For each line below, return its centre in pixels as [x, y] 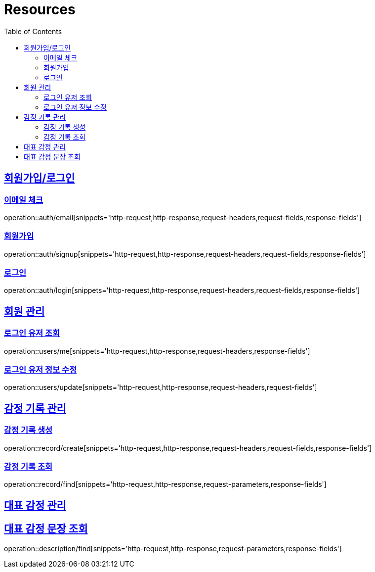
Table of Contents [33, 31]
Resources [40, 9]
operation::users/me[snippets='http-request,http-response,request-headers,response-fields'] [157, 351]
